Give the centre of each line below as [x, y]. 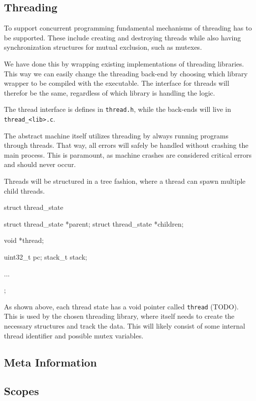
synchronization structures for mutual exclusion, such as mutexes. [103, 47]
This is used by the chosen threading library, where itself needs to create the [119, 316]
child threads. [24, 190]
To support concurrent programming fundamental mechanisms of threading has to [128, 28]
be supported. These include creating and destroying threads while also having [123, 37]
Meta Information [50, 362]
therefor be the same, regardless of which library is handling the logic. [110, 92]
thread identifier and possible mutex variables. [74, 335]
